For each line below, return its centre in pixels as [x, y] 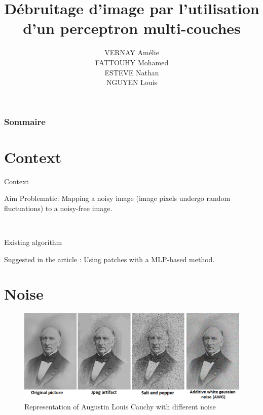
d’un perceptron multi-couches [132, 28]
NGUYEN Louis [132, 82]
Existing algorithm [33, 242]
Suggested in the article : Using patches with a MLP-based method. [109, 259]
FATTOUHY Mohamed [132, 62]
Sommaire [25, 121]
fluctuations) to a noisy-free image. [58, 208]
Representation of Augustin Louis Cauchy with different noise [120, 407]
